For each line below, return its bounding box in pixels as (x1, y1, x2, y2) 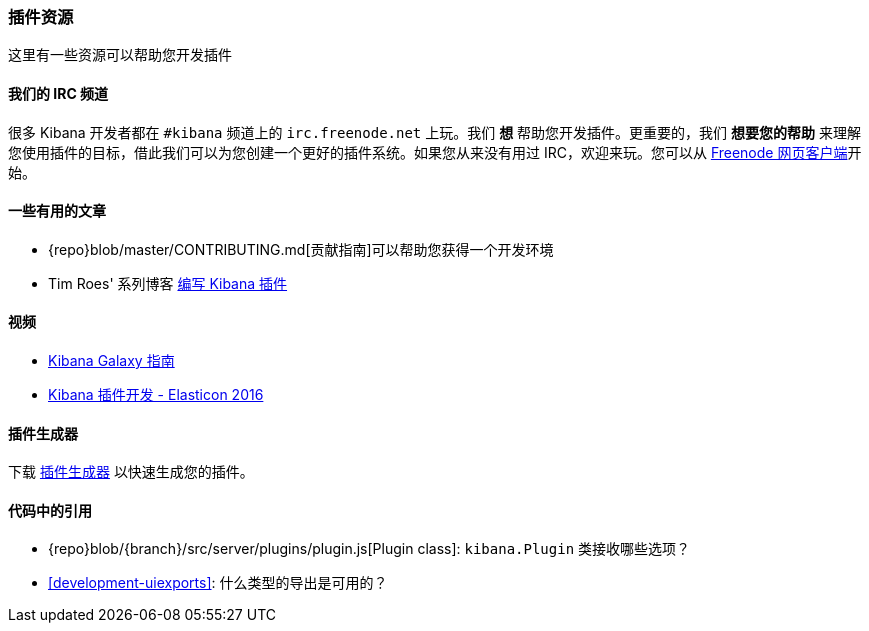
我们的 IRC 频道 (8, 84, 109, 102)
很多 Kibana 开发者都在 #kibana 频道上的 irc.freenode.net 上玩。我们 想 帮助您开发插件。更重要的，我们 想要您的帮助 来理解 (8, 123, 861, 141)
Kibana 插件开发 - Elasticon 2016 (48, 386, 264, 404)
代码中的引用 (8, 501, 92, 519)
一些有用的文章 (8, 202, 106, 220)
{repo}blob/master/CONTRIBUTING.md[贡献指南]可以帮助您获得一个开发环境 (48, 240, 554, 258)
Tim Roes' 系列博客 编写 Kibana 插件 (48, 274, 288, 292)
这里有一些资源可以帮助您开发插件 (8, 46, 232, 64)
